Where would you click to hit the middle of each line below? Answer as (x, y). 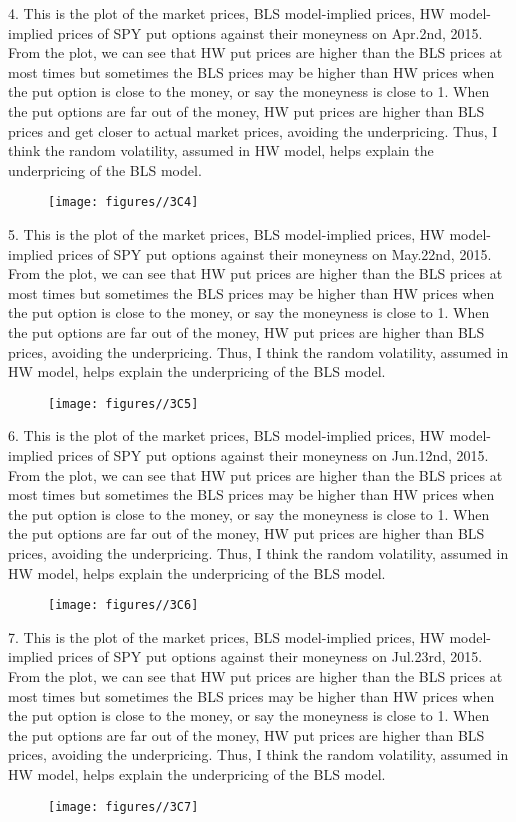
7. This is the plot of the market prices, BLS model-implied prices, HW (226, 636)
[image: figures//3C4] (123, 202)
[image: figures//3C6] (123, 605)
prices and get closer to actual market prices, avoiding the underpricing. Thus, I (253, 130)
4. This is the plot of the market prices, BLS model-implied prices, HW (226, 13)
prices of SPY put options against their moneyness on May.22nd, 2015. (274, 253)
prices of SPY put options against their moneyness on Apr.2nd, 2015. (270, 32)
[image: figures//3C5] (123, 403)
